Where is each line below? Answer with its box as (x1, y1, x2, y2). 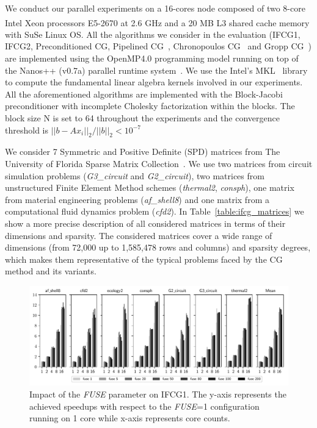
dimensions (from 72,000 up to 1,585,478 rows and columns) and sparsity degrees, (5, 241, 311, 254)
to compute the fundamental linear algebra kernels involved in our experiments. (5, 76, 303, 88)
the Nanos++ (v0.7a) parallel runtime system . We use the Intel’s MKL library (5, 63, 308, 76)
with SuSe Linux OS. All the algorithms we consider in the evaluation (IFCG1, (5, 27, 301, 40)
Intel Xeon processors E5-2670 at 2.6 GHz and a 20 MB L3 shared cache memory (5, 16, 310, 29)
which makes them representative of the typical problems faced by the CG (5, 252, 283, 265)
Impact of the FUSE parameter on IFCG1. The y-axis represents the (29, 388, 286, 401)
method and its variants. (5, 265, 97, 277)
